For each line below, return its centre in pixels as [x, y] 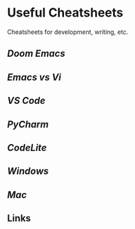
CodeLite [27, 148]
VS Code [27, 101]
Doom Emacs [36, 54]
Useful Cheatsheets [65, 13]
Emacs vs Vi [34, 77]
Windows [28, 171]
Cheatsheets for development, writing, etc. [68, 32]
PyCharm [28, 124]
